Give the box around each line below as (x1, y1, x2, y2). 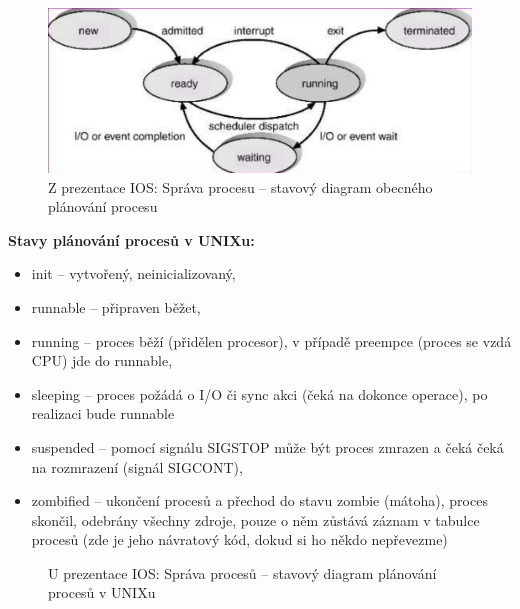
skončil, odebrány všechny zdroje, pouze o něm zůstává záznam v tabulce (31, 509, 480, 530)
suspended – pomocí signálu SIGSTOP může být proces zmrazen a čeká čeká (31, 436, 504, 457)
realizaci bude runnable (31, 403, 175, 424)
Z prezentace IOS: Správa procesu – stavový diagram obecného (48, 176, 433, 197)
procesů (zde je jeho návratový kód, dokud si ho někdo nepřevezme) (31, 529, 448, 550)
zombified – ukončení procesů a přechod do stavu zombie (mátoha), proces (31, 490, 488, 511)
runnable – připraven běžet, (31, 296, 201, 317)
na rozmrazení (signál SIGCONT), (31, 456, 243, 477)
